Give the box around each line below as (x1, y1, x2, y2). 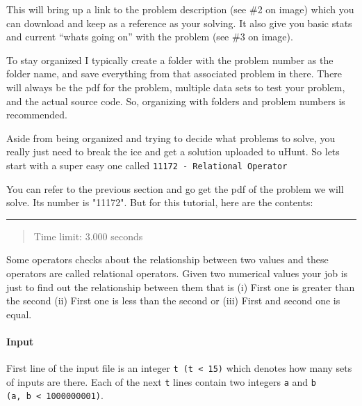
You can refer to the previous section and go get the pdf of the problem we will (6, 181, 344, 196)
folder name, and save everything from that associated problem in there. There (6, 66, 343, 81)
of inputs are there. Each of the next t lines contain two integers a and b (6, 374, 316, 389)
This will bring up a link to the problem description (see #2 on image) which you (6, 2, 354, 16)
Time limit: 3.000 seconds (33, 228, 143, 243)
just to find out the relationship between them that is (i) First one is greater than (6, 279, 355, 294)
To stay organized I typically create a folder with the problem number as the (6, 52, 334, 67)
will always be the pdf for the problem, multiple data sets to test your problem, (6, 79, 345, 94)
